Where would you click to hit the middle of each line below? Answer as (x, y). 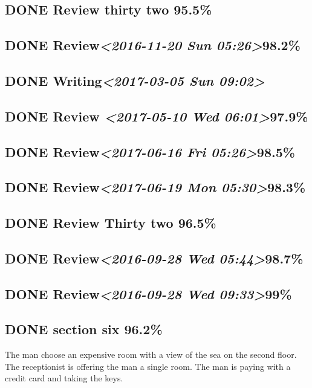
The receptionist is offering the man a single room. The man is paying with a (148, 366)
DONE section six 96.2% (84, 329)
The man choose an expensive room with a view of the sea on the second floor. (151, 354)
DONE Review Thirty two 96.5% (111, 223)
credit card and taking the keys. (64, 378)
